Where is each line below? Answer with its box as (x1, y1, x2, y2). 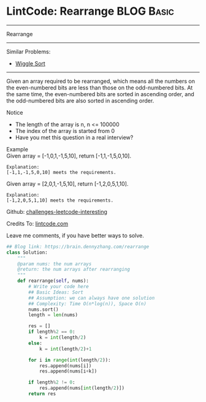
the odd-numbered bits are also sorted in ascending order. (6, 97, 154, 104)
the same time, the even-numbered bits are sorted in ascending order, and (6, 90, 194, 97)
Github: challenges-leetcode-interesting (6, 208, 107, 215)
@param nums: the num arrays (17, 260, 92, 267)
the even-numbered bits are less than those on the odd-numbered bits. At (6, 84, 193, 91)
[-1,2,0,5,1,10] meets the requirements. (6, 197, 114, 203)
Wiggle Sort (15, 59, 46, 67)
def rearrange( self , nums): (17, 278, 89, 284)
